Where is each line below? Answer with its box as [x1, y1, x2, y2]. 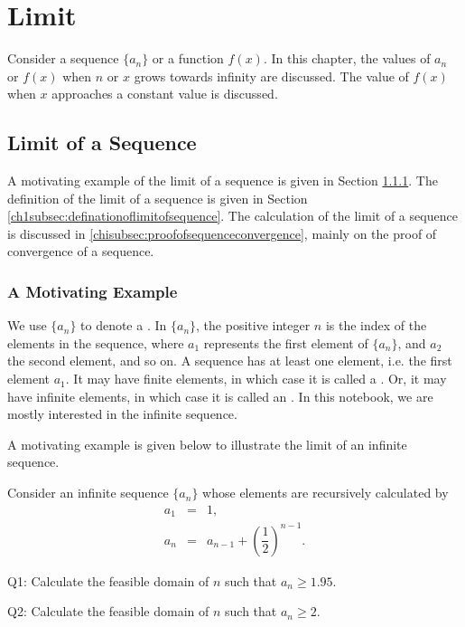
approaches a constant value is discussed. [51, 84, 278, 103]
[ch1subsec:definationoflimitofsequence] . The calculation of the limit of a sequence [7, 206, 458, 225]
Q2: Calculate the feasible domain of [7, 602, 209, 621]
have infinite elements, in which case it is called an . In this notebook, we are [7, 386, 433, 405]
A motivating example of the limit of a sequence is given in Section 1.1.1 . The [7, 171, 438, 190]
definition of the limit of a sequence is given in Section [7, 188, 308, 207]
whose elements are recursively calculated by [202, 483, 449, 502]
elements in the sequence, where [7, 333, 184, 352]
